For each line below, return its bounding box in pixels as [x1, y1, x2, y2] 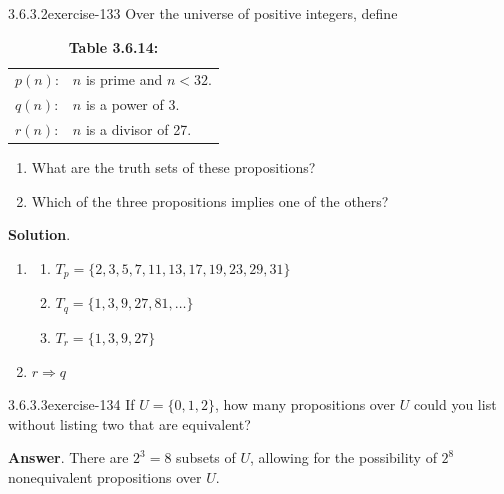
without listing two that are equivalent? [8, 413, 251, 434]
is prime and [85, 69, 163, 90]
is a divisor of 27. [85, 119, 192, 140]
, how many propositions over [214, 394, 396, 415]
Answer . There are [8, 447, 129, 468]
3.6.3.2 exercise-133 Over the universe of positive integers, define [8, 3, 398, 23]
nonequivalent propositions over [8, 466, 202, 487]
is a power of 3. [85, 94, 180, 115]
